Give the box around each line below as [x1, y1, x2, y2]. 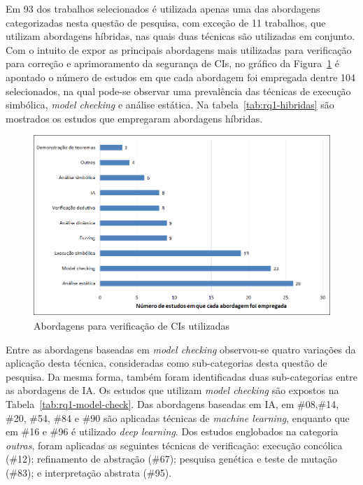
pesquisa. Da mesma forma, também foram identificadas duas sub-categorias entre [6, 369, 357, 384]
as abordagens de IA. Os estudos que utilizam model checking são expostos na [6, 383, 339, 398]
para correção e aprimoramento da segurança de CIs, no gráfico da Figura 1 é [6, 56, 340, 71]
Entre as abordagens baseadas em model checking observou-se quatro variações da [6, 342, 356, 356]
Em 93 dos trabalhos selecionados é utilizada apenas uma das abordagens [6, 1, 320, 15]
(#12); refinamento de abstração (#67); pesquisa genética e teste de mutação [6, 451, 337, 466]
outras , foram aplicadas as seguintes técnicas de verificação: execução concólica [6, 437, 343, 452]
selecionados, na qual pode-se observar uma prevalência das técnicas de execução [6, 83, 351, 98]
